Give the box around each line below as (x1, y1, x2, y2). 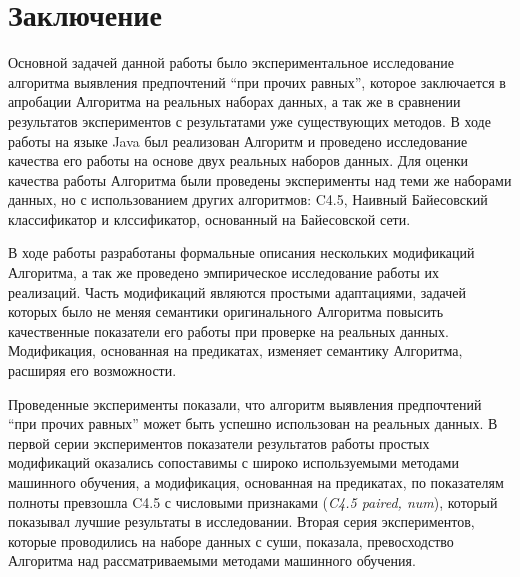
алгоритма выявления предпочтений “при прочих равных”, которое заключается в (8, 71, 506, 92)
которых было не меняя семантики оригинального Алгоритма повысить (8, 301, 444, 322)
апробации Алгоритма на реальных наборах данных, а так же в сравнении (8, 91, 461, 112)
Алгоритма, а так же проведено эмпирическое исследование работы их (8, 262, 439, 283)
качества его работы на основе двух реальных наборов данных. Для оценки (8, 150, 468, 171)
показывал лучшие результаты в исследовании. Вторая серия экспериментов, (8, 511, 475, 532)
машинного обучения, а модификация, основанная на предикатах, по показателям (8, 472, 504, 492)
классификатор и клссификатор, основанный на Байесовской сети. (8, 208, 411, 229)
